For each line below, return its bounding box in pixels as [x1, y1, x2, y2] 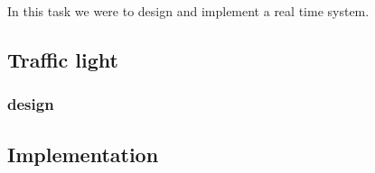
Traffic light [7, 45, 118, 73]
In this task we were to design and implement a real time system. [7, 2, 370, 20]
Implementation [7, 140, 159, 168]
